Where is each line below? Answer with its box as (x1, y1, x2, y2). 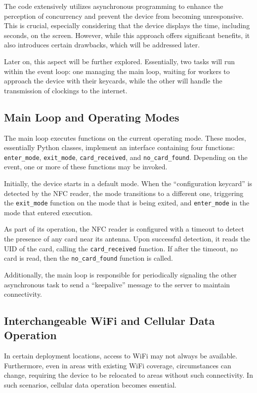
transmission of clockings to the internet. (4, 85, 128, 95)
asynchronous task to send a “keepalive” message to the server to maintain (4, 279, 230, 289)
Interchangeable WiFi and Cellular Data (4, 313, 215, 328)
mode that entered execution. (4, 207, 93, 217)
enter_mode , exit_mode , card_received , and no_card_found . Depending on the (4, 152, 248, 162)
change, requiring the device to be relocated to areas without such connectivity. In (4, 370, 253, 380)
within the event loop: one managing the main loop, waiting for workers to (4, 66, 230, 76)
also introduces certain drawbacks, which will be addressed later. (4, 39, 200, 50)
